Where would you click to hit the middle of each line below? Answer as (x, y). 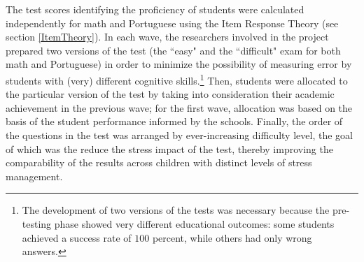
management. (34, 176)
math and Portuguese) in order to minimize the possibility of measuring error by (179, 64)
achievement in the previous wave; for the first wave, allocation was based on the (179, 107)
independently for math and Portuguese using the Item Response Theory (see (172, 23)
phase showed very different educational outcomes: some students (194, 223)
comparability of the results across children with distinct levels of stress (159, 162)
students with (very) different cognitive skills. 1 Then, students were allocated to (177, 79)
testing (37, 223)
